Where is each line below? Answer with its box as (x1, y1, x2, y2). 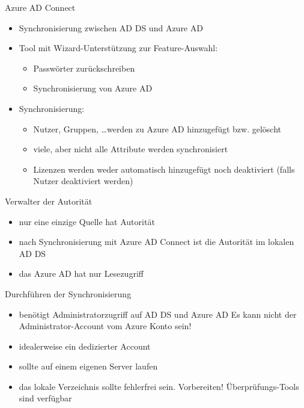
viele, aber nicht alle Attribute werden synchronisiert (33, 143, 228, 155)
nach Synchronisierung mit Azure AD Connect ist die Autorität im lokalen (19, 235, 294, 248)
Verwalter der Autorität (5, 194, 93, 207)
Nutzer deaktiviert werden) (33, 175, 133, 187)
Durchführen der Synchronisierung (5, 287, 132, 300)
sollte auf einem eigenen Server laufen (19, 360, 158, 372)
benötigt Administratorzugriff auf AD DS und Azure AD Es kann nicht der (19, 308, 297, 320)
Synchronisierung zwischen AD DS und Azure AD (19, 21, 203, 34)
